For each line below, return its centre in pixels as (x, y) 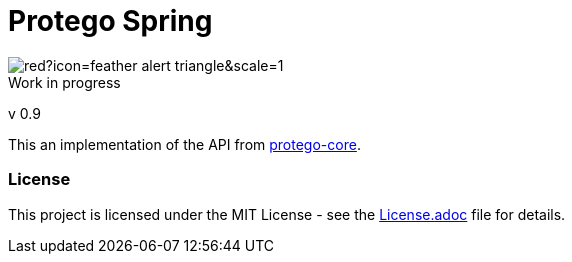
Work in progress (64, 82)
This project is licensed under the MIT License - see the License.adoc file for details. (287, 214)
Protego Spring (110, 21)
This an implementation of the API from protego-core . (184, 144)
